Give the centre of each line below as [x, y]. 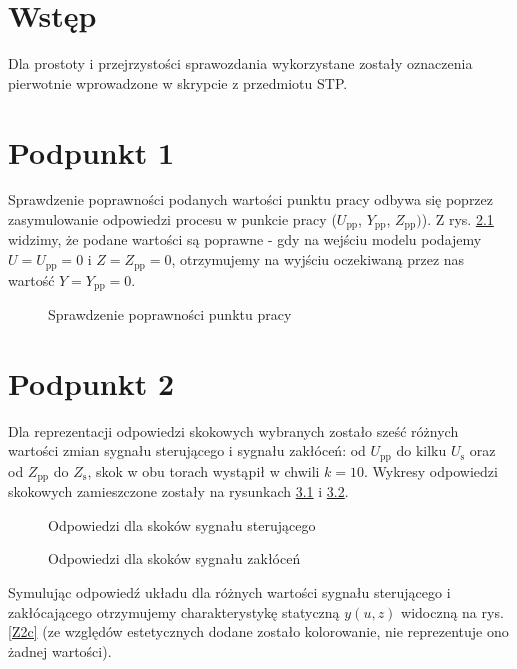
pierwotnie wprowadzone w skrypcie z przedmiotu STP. [178, 82]
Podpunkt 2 [91, 382]
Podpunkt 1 [91, 151]
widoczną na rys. [452, 611]
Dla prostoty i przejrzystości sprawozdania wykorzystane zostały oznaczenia [240, 63]
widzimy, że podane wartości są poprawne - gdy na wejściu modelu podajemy [245, 239]
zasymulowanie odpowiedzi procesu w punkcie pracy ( [172, 219]
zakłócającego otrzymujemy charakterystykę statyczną [174, 611]
